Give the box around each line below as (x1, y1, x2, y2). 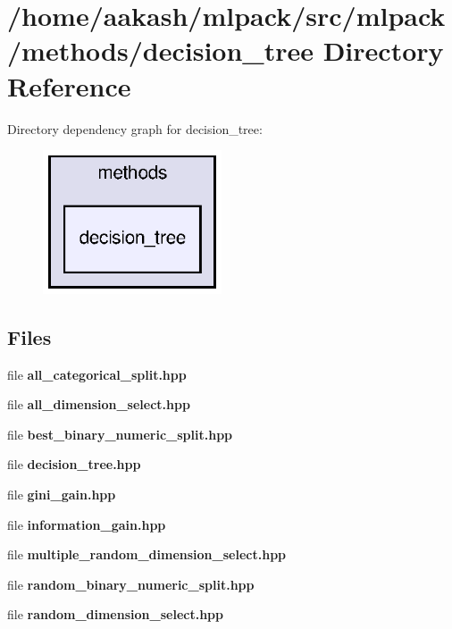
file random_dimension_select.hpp (7, 605, 223, 624)
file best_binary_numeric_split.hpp (7, 424, 233, 443)
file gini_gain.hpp (7, 484, 116, 503)
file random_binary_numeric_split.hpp (7, 574, 255, 593)
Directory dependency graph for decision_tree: (7, 119, 263, 138)
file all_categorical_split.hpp (7, 365, 187, 383)
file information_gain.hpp (7, 515, 166, 533)
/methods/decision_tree (7, 32, 314, 69)
